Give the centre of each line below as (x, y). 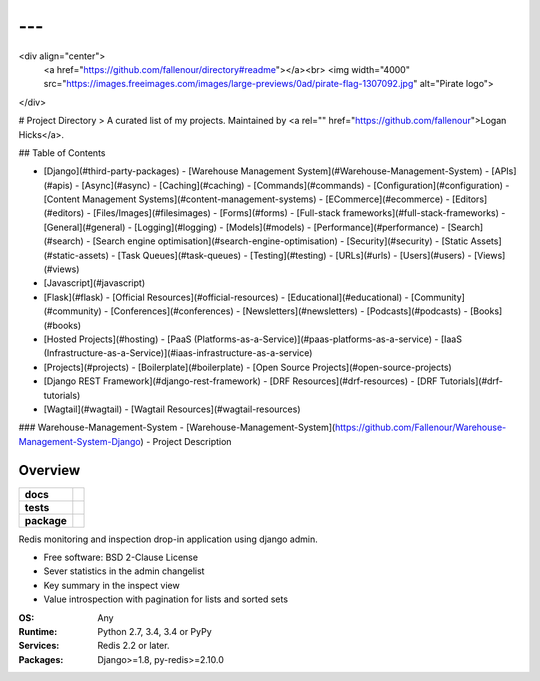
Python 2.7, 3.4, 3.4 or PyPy (154, 631)
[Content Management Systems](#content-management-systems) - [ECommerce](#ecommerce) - (246, 199)
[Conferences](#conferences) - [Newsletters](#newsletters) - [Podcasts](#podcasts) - (289, 311)
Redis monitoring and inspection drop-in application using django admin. (168, 539)
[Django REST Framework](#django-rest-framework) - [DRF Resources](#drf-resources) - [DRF (240, 381)
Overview (49, 470)
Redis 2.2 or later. (133, 646)
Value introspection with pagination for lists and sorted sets (166, 599)
